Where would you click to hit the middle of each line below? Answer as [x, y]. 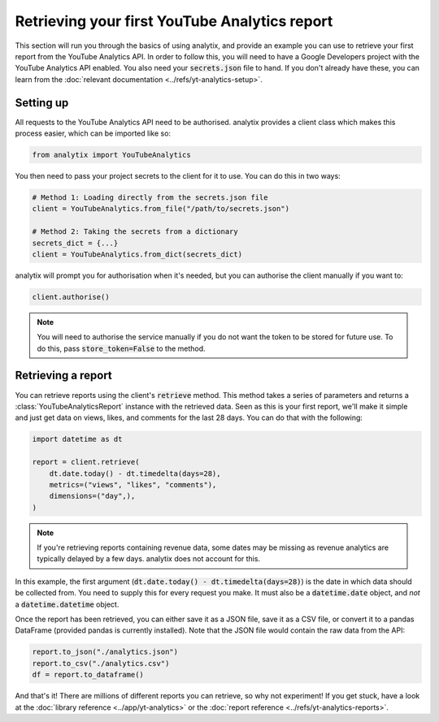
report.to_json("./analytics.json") [105, 652]
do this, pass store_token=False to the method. [122, 348]
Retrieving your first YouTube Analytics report [174, 21]
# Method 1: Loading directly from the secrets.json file [150, 197]
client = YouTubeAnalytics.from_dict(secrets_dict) [137, 254]
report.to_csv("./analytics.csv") [101, 663]
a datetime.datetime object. [67, 604]
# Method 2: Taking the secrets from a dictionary [135, 232]
